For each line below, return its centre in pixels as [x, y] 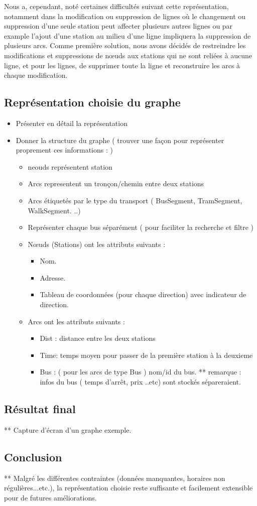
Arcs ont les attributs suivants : [76, 321]
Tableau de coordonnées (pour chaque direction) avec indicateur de [143, 294]
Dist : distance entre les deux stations [98, 338]
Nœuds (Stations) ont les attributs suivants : [97, 244]
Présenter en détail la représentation [72, 123]
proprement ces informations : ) [64, 150]
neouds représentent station [70, 166]
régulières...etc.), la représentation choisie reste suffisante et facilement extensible [128, 488]
